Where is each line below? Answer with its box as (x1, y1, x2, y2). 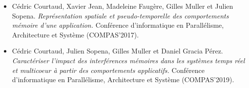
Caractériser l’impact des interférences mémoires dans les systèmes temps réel (12, 55, 245, 65)
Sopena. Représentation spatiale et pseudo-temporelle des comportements (12, 10, 229, 20)
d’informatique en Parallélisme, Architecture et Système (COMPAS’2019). (12, 74, 234, 85)
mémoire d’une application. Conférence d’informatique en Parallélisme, (12, 20, 224, 30)
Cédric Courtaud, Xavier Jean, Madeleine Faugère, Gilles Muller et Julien (12, 1, 233, 11)
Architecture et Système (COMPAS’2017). (12, 29, 139, 39)
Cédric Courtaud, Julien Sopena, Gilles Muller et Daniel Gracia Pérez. (12, 46, 223, 56)
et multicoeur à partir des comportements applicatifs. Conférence (12, 65, 205, 75)
